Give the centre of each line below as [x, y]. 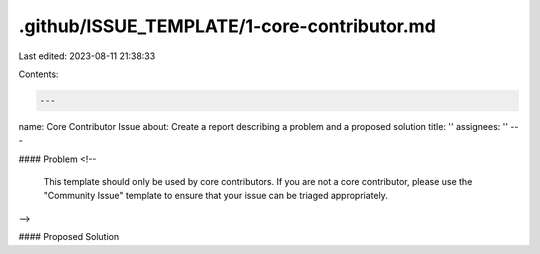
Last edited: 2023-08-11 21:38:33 [87, 56]
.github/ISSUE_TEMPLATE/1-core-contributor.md [227, 26]
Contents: [38, 74]
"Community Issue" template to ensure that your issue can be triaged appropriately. [216, 196]
